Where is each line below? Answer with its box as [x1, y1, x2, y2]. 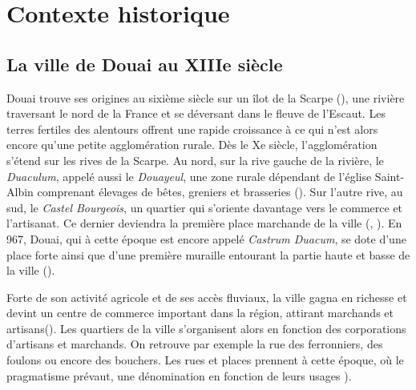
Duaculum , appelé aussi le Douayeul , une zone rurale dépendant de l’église [6, 167, 372, 184]
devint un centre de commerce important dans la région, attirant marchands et [6, 304, 394, 321]
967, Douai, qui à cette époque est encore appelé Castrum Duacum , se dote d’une [6, 230, 406, 247]
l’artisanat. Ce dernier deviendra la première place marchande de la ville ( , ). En [6, 215, 402, 231]
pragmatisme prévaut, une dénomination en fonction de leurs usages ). [6, 367, 352, 384]
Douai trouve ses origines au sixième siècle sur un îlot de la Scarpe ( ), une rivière [6, 89, 405, 106]
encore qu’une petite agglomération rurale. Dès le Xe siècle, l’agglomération [6, 136, 378, 153]
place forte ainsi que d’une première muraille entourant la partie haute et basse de [6, 246, 410, 263]
